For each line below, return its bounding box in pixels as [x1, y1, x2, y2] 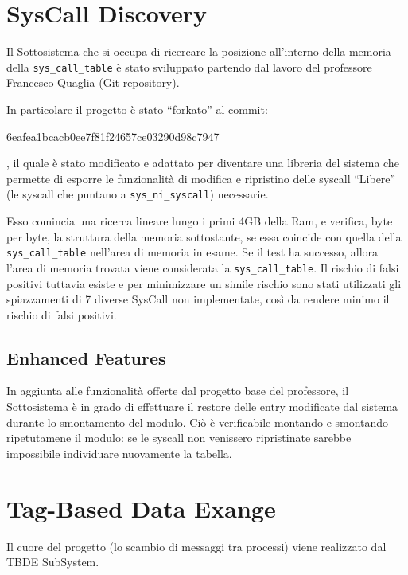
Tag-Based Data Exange [6, 491, 276, 524]
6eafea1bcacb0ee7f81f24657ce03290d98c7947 [6, 127, 220, 144]
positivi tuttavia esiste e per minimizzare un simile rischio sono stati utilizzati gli [6, 275, 402, 291]
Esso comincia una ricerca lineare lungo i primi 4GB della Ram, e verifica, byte [6, 213, 393, 229]
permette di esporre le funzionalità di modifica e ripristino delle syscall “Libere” [6, 170, 396, 186]
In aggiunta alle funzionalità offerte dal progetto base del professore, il [6, 382, 349, 399]
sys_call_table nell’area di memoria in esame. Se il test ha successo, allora [6, 244, 379, 260]
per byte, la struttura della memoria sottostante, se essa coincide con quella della [6, 228, 402, 244]
